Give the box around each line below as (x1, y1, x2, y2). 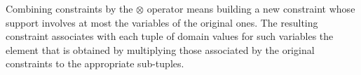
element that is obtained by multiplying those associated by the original (6, 42, 315, 57)
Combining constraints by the (6, 1, 133, 15)
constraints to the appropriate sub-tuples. (6, 56, 184, 71)
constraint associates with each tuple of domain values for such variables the (6, 29, 334, 43)
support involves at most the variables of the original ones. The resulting (6, 15, 318, 29)
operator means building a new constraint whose (147, 1, 355, 15)
